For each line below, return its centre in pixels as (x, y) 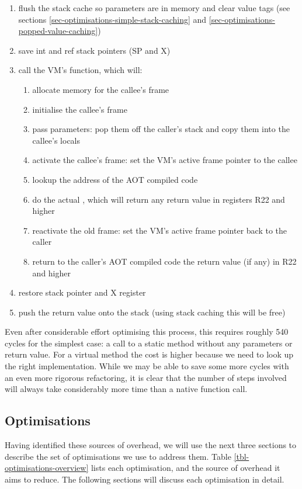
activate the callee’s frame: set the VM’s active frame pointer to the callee (165, 160)
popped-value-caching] (58, 31)
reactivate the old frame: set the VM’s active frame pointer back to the (160, 230)
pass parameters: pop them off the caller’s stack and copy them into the (161, 129)
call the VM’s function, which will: (80, 70)
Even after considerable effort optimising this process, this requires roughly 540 (147, 332)
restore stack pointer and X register (82, 292)
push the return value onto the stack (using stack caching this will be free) (152, 312)
